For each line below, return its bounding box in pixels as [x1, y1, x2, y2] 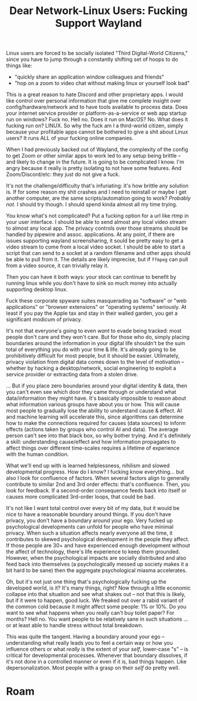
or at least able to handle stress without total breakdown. [6, 622, 144, 629]
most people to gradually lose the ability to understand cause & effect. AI [6, 407, 182, 414]
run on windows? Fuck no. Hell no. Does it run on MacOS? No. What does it [6, 116, 188, 123]
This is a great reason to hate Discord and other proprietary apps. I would [6, 91, 184, 98]
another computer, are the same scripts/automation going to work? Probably [6, 195, 191, 202]
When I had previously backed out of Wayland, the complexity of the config [6, 146, 189, 153]
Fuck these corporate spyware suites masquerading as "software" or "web [6, 297, 186, 304]
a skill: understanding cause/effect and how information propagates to [6, 438, 176, 445]
